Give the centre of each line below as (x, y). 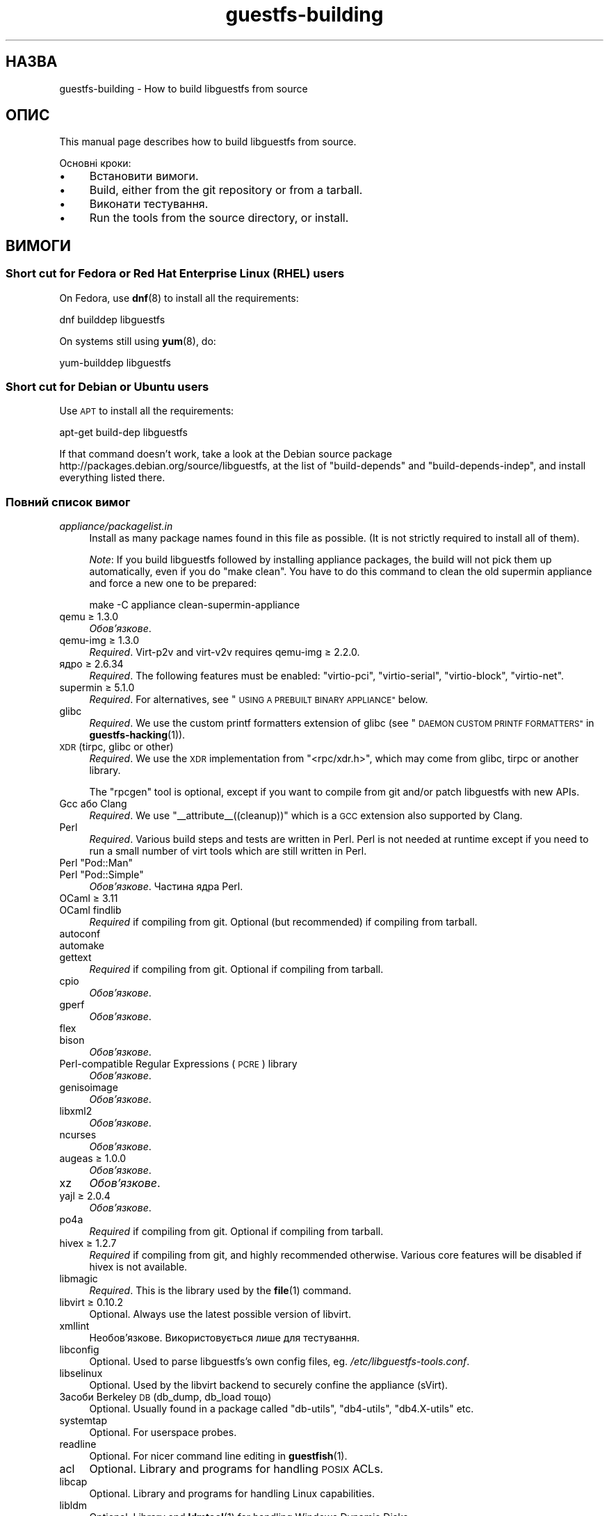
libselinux (81, 1373)
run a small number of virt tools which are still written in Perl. (228, 851)
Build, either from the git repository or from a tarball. (226, 190)
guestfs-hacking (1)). (137, 735)
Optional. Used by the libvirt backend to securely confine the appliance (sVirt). (269, 1385)
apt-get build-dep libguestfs (123, 433)
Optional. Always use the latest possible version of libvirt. (220, 1314)
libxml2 (76, 1111)
